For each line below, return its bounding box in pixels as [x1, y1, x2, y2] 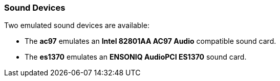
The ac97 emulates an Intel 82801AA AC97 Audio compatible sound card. [25, 37, 276, 46]
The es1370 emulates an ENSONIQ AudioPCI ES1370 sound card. [25, 52, 247, 62]
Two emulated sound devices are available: [4, 21, 149, 30]
